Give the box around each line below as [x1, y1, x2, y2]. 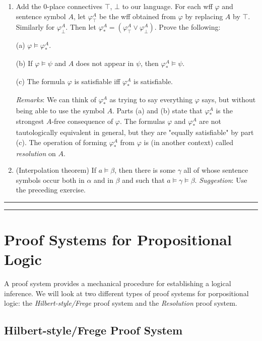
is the [216, 105, 233, 115]
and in [94, 174, 113, 185]
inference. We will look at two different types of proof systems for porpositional [4, 288, 249, 298]
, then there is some [114, 165, 176, 175]
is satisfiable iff [74, 76, 120, 86]
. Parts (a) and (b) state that [112, 105, 203, 115]
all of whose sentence [183, 165, 248, 175]
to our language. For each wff [122, 1, 213, 11]
